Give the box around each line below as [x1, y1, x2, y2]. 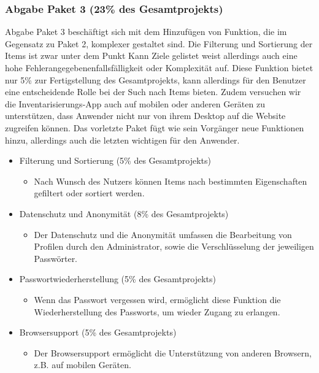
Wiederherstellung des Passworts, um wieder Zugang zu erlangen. [34, 305, 280, 318]
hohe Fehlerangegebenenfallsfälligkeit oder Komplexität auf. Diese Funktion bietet [5, 61, 313, 74]
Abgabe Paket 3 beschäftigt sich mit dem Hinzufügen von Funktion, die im [5, 25, 287, 38]
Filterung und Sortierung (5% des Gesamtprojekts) [19, 154, 212, 167]
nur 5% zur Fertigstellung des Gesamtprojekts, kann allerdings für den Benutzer [5, 73, 306, 86]
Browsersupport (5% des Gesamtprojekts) [19, 326, 177, 339]
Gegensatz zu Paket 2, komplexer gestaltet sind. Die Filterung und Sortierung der [5, 37, 313, 50]
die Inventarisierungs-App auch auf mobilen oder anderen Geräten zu [5, 97, 265, 110]
